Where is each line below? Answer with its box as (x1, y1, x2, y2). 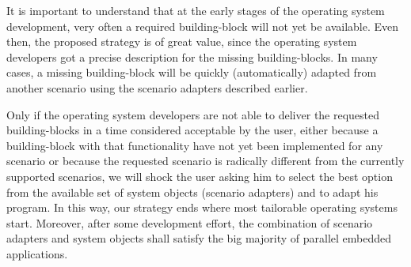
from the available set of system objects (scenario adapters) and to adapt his (6, 183, 379, 200)
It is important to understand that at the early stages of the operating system (6, 2, 385, 18)
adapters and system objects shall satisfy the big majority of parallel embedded (6, 230, 391, 246)
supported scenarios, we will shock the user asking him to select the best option (6, 167, 393, 184)
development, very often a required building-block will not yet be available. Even (6, 17, 399, 34)
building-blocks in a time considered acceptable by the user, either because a (6, 122, 379, 138)
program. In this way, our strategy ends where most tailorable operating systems (6, 199, 398, 216)
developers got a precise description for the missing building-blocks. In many (6, 48, 378, 65)
